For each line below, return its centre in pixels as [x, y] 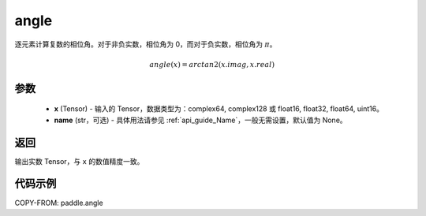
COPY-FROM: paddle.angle [59, 203]
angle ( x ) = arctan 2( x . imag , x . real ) [212, 64]
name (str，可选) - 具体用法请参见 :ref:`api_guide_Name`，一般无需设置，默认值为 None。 [200, 120]
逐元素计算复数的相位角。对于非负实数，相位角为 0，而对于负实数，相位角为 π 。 [146, 44]
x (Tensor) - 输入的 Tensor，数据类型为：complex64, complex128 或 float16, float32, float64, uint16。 [219, 109]
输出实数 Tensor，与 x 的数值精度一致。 [79, 161]
